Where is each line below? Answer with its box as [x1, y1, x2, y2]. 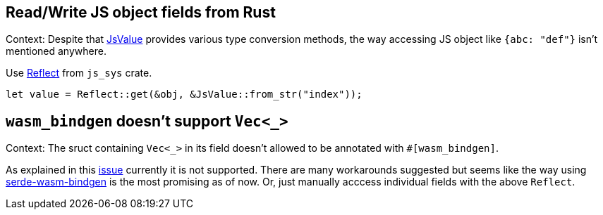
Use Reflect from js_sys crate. [6, 67, 152, 79]
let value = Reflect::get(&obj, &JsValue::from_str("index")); [6, 89, 363, 100]
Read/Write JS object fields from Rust [6, 4, 276, 21]
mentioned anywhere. [6, 45, 106, 58]
